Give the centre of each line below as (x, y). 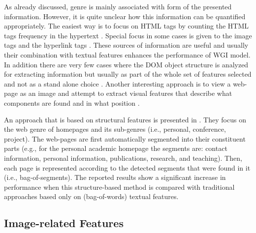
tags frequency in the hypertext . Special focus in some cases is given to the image (128, 35)
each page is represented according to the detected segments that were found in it (127, 167)
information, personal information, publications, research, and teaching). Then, (123, 158)
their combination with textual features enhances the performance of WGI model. (127, 54)
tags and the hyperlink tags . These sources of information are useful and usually (126, 45)
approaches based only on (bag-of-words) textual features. (91, 196)
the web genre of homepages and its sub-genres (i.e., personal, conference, (115, 129)
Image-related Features (64, 223)
